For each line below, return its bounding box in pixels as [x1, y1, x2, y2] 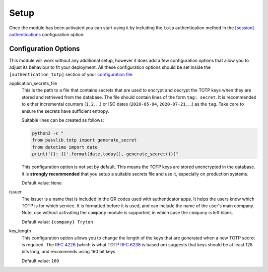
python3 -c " [32, 130, 64, 136]
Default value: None [21, 180, 62, 185]
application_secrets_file [9, 81, 57, 87]
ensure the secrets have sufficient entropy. [21, 108, 109, 114]
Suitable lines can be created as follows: [21, 117, 104, 123]
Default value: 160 [21, 258, 60, 264]
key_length [9, 228, 32, 234]
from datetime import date [32, 144, 98, 150]
